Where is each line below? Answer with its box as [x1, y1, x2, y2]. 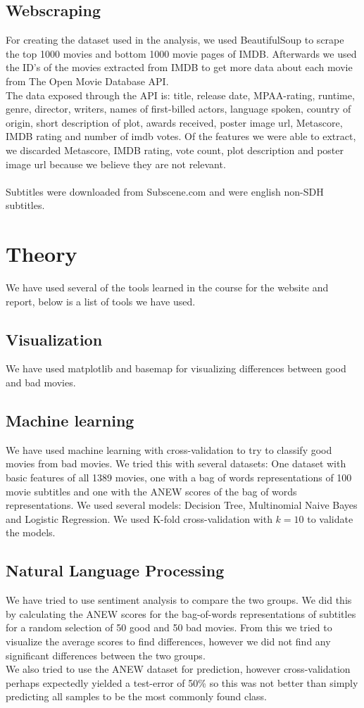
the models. [6, 525, 56, 540]
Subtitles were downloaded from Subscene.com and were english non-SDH [6, 184, 324, 198]
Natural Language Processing [6, 560, 225, 581]
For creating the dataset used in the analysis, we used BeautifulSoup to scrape [6, 32, 344, 47]
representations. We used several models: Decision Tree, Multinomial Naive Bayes [6, 498, 358, 512]
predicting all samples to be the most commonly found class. [6, 689, 268, 704]
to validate [307, 511, 353, 526]
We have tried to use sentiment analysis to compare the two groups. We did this [6, 593, 352, 607]
